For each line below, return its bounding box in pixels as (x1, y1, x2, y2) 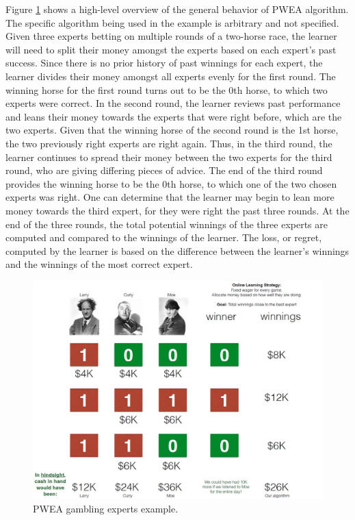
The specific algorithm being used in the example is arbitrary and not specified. (5, 15, 339, 29)
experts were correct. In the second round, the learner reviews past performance (5, 96, 341, 110)
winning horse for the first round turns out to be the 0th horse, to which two (5, 82, 328, 97)
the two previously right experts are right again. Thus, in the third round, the (5, 136, 332, 150)
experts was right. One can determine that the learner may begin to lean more (5, 190, 334, 204)
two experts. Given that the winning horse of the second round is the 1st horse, (5, 123, 339, 137)
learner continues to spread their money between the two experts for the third (5, 149, 332, 164)
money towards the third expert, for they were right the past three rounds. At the (5, 203, 350, 217)
